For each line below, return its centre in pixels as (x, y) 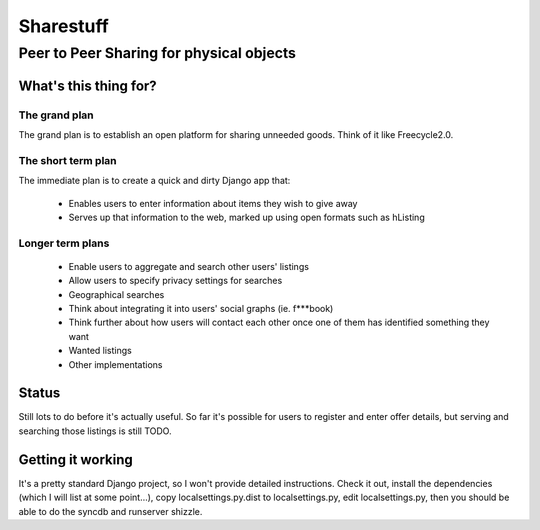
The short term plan (67, 160)
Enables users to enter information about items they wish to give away (213, 203)
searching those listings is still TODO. (95, 431)
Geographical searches (116, 294)
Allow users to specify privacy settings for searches (175, 281)
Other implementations (115, 364)
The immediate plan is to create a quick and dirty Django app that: (154, 181)
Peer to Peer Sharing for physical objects (157, 53)
